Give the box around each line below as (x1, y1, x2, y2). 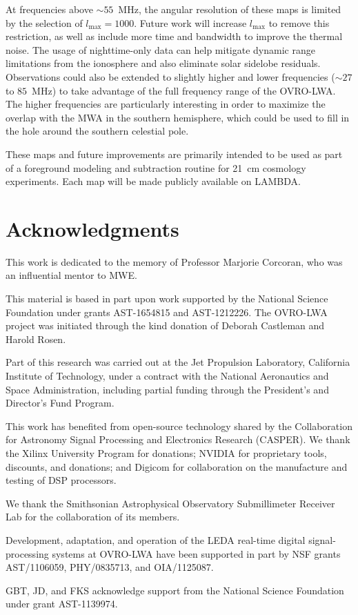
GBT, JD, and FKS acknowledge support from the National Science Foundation (6, 583, 344, 597)
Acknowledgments (6, 214, 179, 242)
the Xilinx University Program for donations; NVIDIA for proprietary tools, (6, 445, 327, 460)
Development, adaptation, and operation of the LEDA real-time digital (6, 532, 306, 547)
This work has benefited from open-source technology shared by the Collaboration (6, 418, 352, 433)
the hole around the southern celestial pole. (6, 124, 189, 138)
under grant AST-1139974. (6, 596, 118, 611)
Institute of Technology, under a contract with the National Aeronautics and (6, 369, 329, 382)
